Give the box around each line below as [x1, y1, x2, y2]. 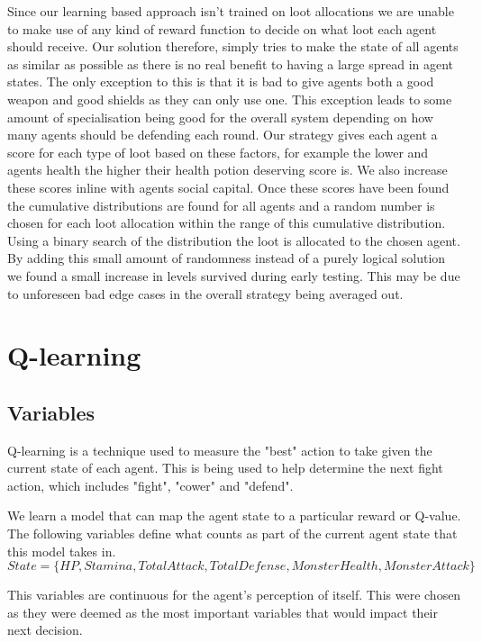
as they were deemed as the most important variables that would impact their [7, 602, 438, 621]
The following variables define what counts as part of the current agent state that [7, 524, 458, 543]
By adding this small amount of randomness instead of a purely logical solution [7, 249, 446, 267]
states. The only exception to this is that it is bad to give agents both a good [7, 72, 434, 91]
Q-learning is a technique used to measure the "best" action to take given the [7, 440, 432, 459]
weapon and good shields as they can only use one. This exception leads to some [7, 89, 452, 108]
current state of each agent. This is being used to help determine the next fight [7, 458, 443, 477]
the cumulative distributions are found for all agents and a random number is [7, 195, 435, 214]
